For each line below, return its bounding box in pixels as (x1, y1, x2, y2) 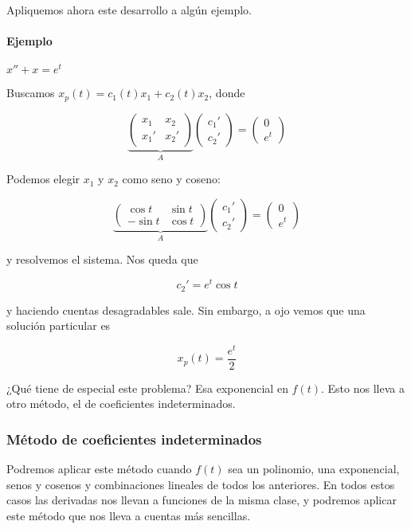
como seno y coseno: (122, 170, 221, 187)
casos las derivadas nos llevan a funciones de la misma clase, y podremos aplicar (6, 492, 397, 508)
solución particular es (6, 317, 111, 334)
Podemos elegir (6, 170, 80, 187)
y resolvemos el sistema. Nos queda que (6, 251, 198, 268)
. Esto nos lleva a (321, 379, 405, 396)
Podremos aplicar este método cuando (6, 460, 192, 477)
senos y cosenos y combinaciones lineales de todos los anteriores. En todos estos (6, 476, 395, 492)
